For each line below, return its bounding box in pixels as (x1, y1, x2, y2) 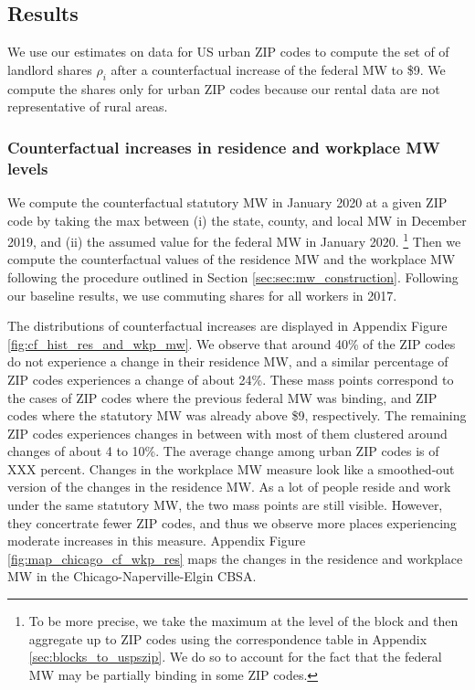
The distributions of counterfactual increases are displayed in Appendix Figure (7, 316, 448, 335)
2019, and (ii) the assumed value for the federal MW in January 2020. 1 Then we (7, 229, 461, 250)
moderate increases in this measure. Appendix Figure (7, 531, 306, 550)
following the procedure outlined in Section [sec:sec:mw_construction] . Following (7, 267, 459, 286)
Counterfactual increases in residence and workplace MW (7, 135, 440, 158)
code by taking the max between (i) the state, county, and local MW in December (7, 210, 467, 229)
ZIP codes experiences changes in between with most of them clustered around (7, 423, 448, 442)
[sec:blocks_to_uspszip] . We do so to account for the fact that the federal (28, 647, 442, 666)
